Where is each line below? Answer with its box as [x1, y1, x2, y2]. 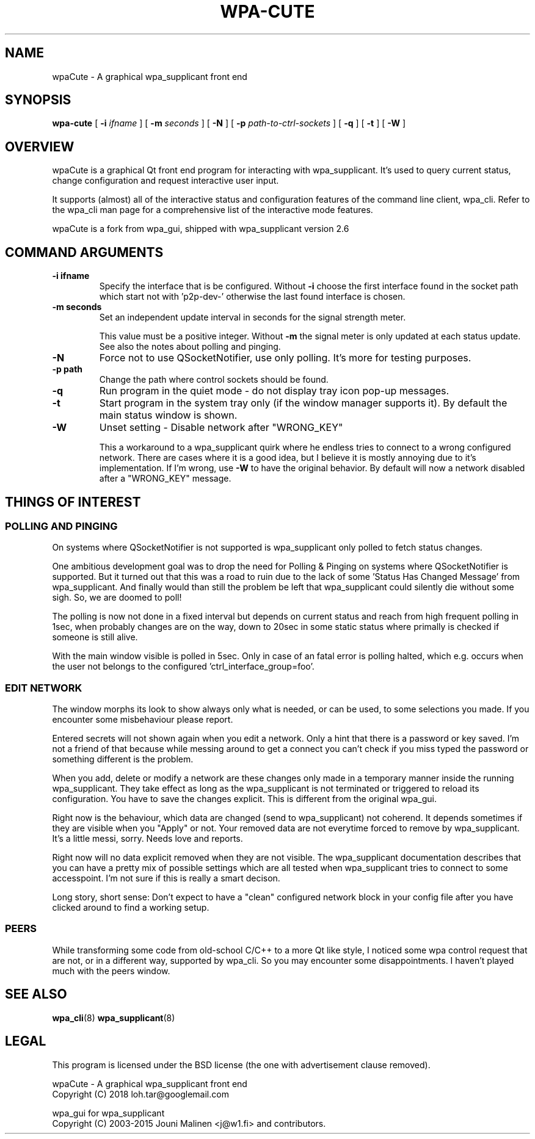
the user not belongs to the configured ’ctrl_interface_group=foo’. [52, 661, 315, 672]
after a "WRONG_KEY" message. [99, 473, 231, 484]
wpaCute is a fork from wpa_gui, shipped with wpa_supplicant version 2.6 [52, 223, 349, 234]
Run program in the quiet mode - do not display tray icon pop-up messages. [99, 385, 449, 397]
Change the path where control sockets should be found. [99, 374, 329, 385]
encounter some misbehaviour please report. [52, 714, 233, 725]
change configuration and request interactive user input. [52, 175, 279, 186]
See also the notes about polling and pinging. [99, 341, 281, 352]
